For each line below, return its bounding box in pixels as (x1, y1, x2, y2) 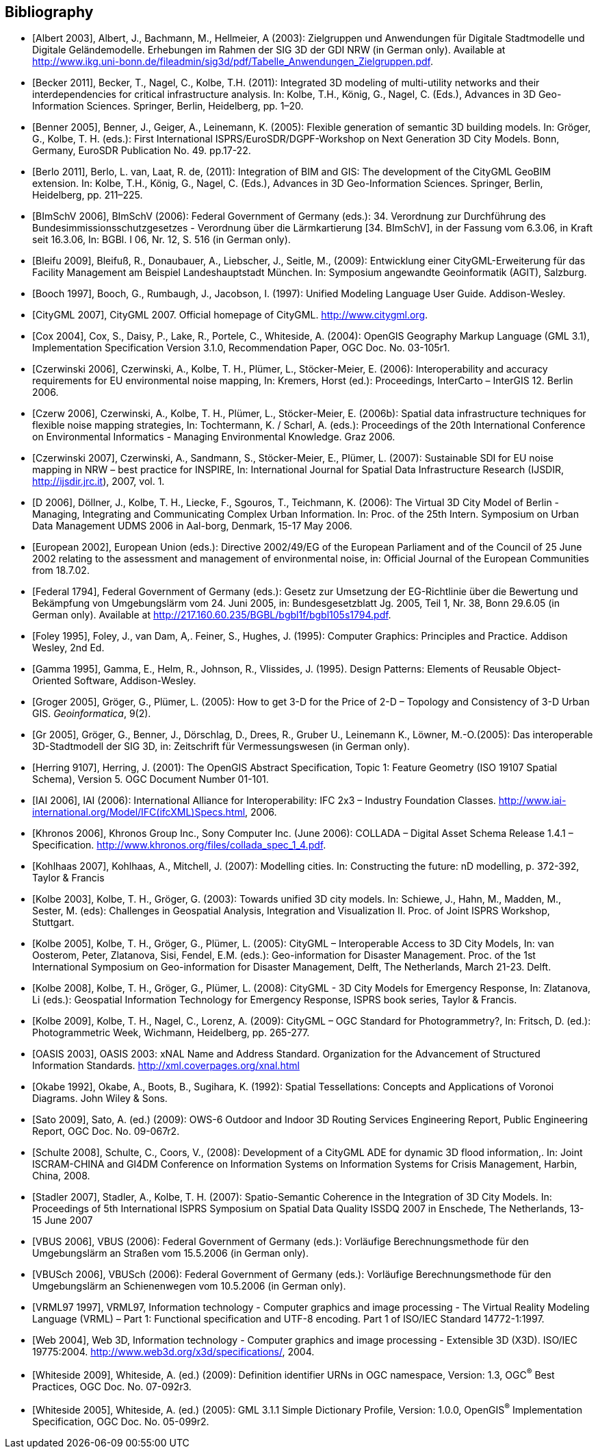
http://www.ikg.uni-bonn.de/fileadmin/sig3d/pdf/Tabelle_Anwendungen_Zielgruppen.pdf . (32, 55, 433, 68)
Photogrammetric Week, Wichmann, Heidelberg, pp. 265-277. (32, 1027, 310, 1039)
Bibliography (5, 3, 94, 21)
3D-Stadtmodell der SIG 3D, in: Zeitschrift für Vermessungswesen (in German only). (32, 740, 410, 753)
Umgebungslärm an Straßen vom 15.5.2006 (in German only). (32, 1247, 309, 1259)
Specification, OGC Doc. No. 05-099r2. (32, 1415, 209, 1427)
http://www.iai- (498, 794, 567, 807)
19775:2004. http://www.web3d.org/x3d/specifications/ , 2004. (32, 1346, 315, 1358)
